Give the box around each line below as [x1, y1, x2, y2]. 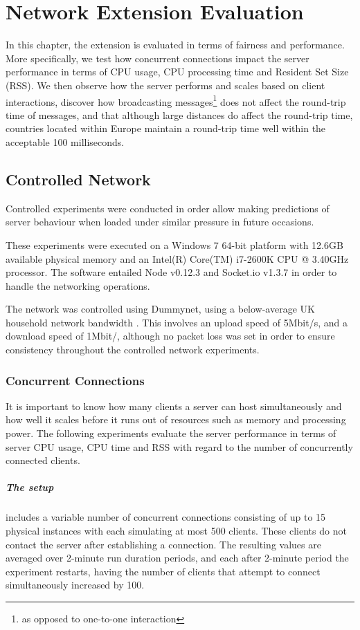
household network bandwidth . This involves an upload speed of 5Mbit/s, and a [6, 315, 348, 329]
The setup [6, 480, 54, 494]
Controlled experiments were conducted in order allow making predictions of [6, 201, 330, 215]
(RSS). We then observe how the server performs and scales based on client [6, 77, 325, 92]
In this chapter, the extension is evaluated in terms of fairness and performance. [6, 37, 345, 52]
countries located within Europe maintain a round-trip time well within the [6, 121, 326, 136]
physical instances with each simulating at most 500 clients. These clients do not [6, 524, 347, 538]
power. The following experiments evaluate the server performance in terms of [6, 426, 336, 441]
